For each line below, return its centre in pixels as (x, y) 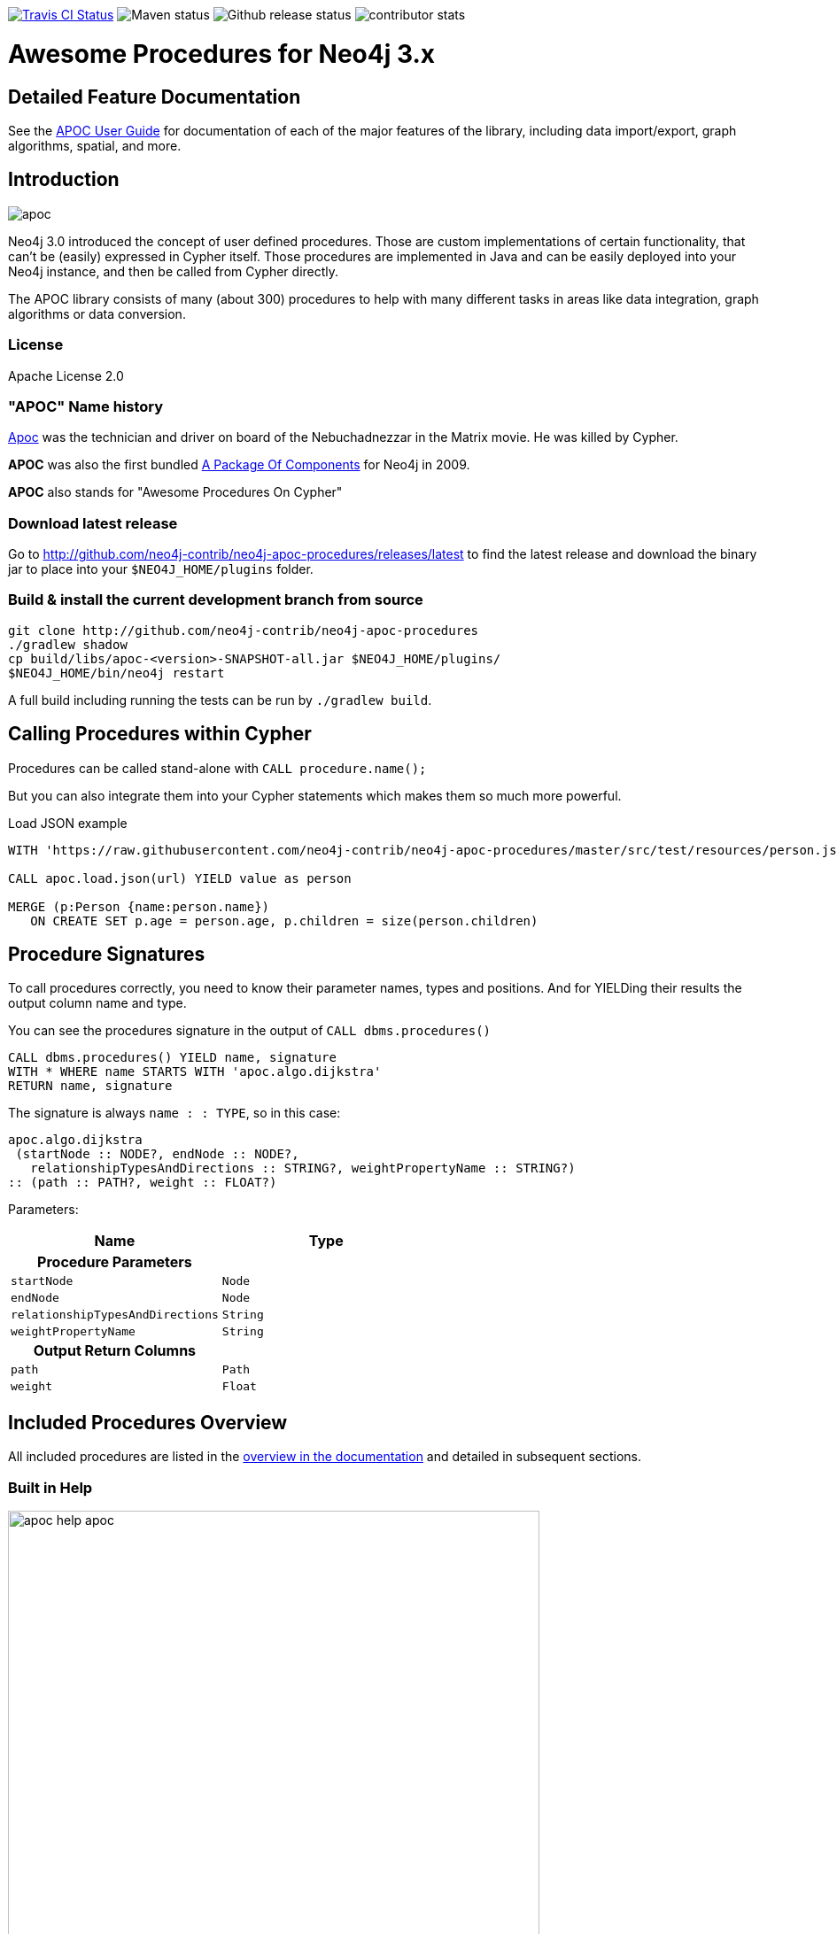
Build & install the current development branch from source (216, 600)
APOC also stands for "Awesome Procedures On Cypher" (175, 492)
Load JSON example (68, 823)
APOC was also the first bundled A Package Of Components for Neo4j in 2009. (239, 465)
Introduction (64, 180)
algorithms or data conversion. (97, 313)
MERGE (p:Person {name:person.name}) (139, 906)
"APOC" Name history (86, 406)
